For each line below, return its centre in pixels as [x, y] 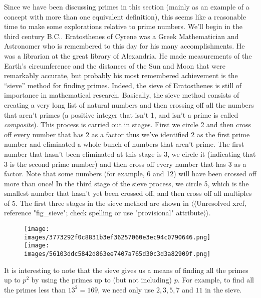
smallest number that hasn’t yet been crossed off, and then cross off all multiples [128, 193]
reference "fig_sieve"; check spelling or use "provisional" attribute [104, 213]
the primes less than [35, 289]
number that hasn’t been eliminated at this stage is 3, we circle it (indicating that [130, 154]
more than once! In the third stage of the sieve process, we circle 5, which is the [126, 183]
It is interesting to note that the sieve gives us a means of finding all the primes [126, 270]
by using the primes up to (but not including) [101, 280]
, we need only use [126, 289]
